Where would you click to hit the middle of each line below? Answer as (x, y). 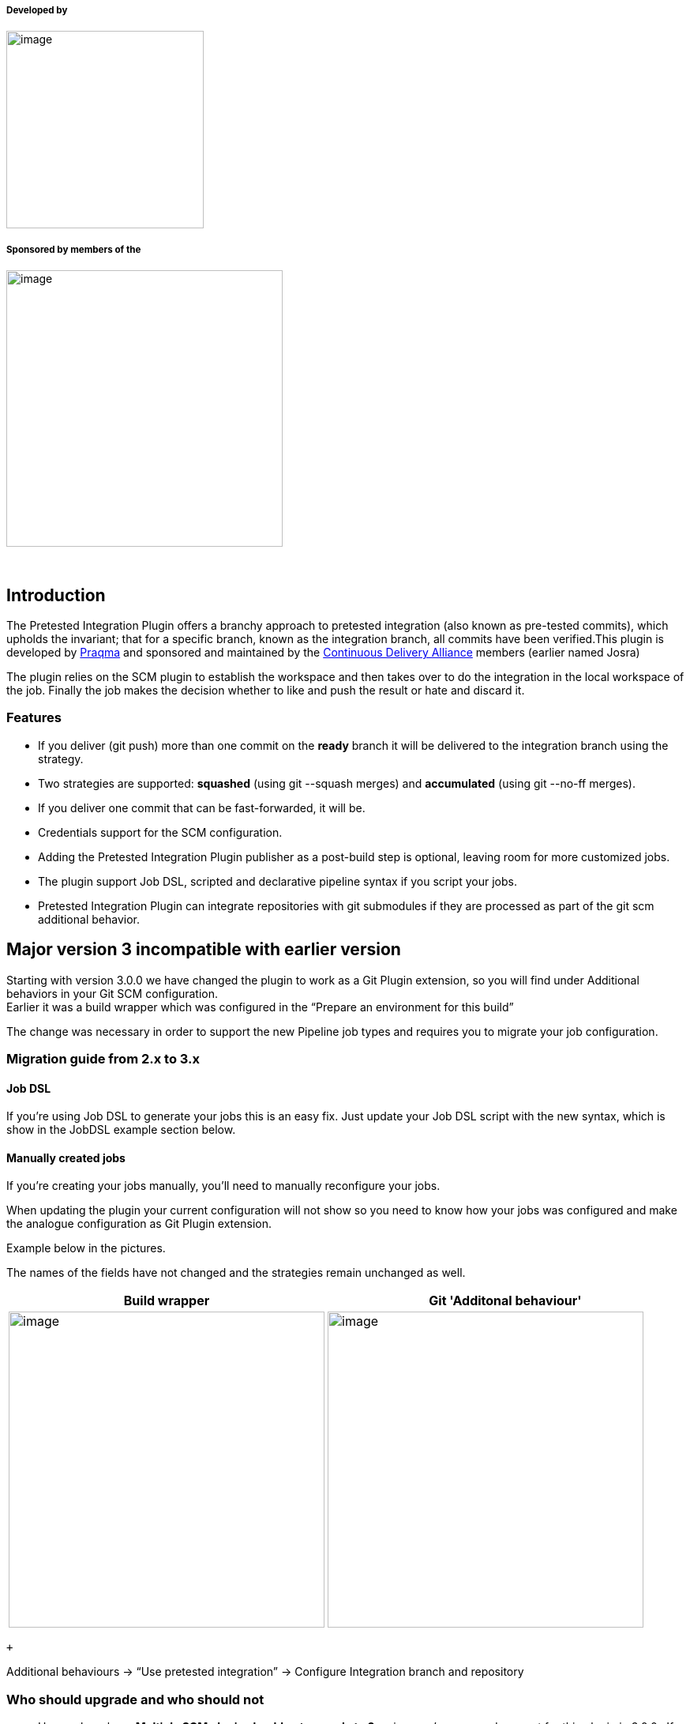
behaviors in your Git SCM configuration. (112, 993)
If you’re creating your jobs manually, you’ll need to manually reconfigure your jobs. (223, 1186)
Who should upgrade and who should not (135, 1699)
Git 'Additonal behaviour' (505, 1301)
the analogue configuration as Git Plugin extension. (139, 1224)
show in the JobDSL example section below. (121, 1130)
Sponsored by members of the (74, 249)
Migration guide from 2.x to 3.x (103, 1058)
